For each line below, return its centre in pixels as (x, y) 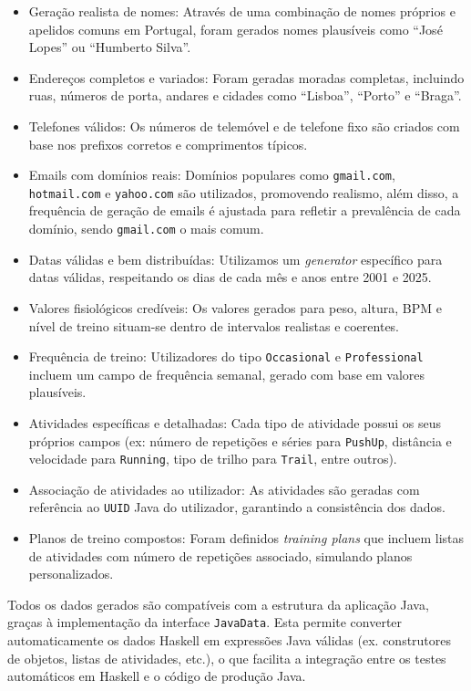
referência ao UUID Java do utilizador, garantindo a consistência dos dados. (237, 507)
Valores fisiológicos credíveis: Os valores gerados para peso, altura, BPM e (235, 307)
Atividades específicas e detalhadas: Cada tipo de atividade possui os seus (235, 422)
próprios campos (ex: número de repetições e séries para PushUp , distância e (240, 440)
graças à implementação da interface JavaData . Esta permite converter (205, 622)
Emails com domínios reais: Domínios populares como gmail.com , (212, 175)
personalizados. (71, 574)
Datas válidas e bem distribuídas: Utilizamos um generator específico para (235, 259)
